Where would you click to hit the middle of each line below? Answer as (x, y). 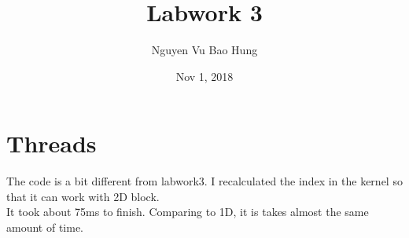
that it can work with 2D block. (83, 196)
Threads (52, 143)
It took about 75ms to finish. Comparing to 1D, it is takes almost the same (188, 212)
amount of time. (45, 227)
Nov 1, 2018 (204, 76)
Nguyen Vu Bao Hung (204, 50)
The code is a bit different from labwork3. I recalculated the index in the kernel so (204, 181)
